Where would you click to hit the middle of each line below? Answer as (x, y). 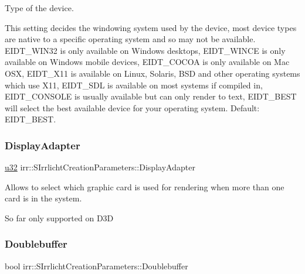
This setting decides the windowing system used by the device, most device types (151, 27)
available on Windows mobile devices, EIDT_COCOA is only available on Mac (147, 62)
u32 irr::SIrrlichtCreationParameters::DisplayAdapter (100, 167)
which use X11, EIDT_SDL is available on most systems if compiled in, (134, 85)
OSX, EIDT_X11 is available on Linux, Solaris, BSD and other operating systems (152, 73)
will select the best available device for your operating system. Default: (132, 107)
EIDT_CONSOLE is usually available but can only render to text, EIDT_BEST (151, 96)
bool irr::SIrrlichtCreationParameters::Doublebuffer (96, 266)
